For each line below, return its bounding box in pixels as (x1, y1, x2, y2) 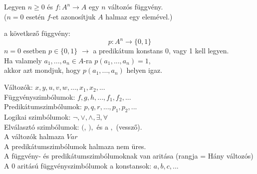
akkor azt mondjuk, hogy (4, 65, 81, 75)
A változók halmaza (4, 131, 64, 142)
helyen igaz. (126, 65, 163, 75)
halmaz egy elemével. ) (105, 11, 173, 21)
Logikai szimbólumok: (4, 112, 71, 122)
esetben (23, 45, 46, 56)
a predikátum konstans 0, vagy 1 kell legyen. (93, 45, 229, 56)
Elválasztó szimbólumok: (4, 121, 79, 132)
